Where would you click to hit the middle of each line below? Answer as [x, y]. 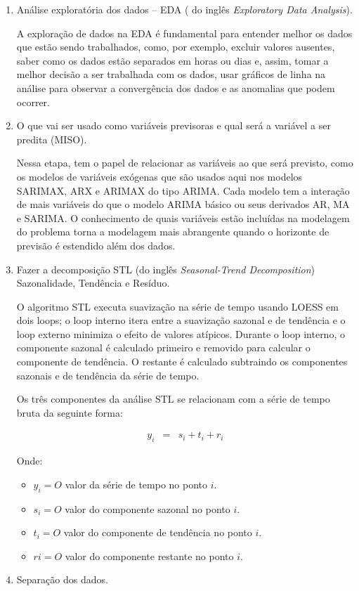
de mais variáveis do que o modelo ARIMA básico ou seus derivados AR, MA [183, 204]
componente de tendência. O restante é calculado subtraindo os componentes [182, 362]
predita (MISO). [52, 139]
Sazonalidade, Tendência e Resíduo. [93, 283]
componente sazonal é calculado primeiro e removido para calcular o [163, 348]
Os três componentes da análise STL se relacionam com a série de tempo [173, 399]
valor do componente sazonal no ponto [148, 508]
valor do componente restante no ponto [149, 556]
